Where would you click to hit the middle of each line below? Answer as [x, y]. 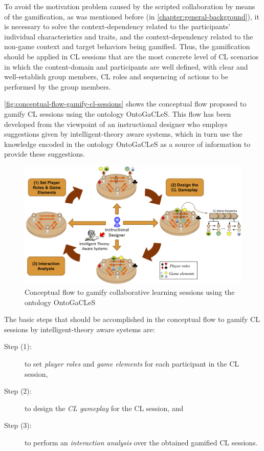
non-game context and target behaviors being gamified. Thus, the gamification [127, 46]
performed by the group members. [58, 86]
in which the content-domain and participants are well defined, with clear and [126, 66]
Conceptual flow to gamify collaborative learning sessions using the [130, 292]
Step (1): [18, 346]
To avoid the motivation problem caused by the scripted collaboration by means [130, 6]
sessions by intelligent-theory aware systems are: [80, 329]
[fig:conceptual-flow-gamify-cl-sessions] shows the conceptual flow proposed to [125, 104]
